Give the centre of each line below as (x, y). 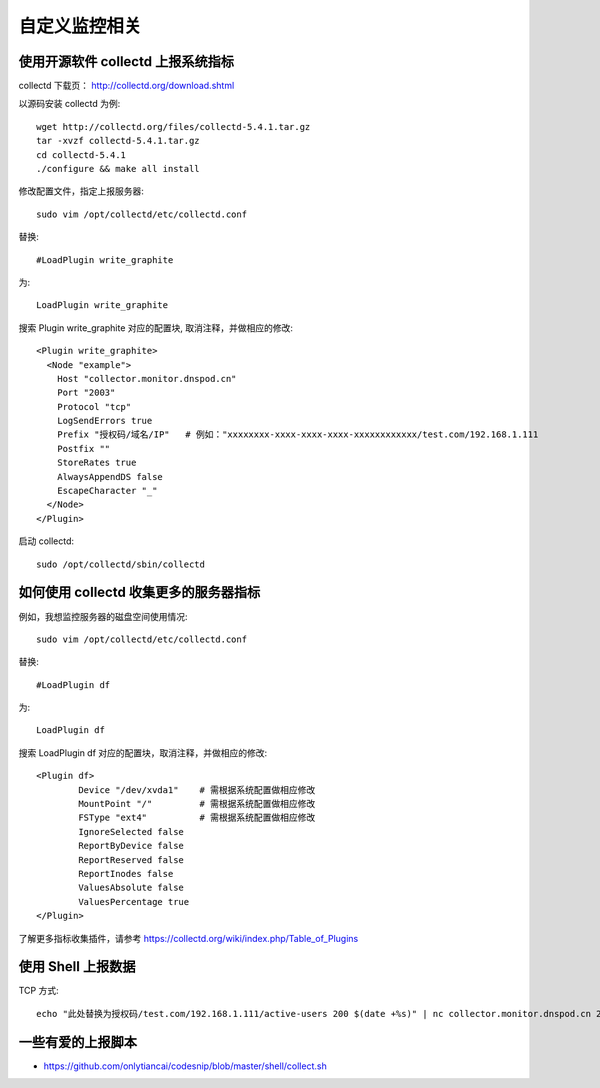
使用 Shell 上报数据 (77, 966)
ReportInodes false (126, 873)
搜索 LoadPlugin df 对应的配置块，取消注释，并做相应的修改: (143, 752)
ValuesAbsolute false (131, 888)
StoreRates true (96, 463)
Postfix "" (83, 448)
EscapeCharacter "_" (107, 491)
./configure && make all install (118, 169)
